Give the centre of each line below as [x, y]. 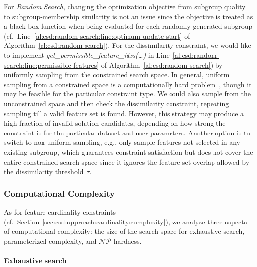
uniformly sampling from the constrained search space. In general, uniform [117, 74]
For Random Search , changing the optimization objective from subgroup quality [125, 6]
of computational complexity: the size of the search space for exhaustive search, [124, 231]
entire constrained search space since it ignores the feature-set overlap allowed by [127, 161]
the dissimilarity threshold [44, 171]
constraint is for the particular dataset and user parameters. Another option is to [127, 132]
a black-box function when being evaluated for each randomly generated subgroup [128, 26]
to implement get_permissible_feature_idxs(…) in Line [87, 55]
